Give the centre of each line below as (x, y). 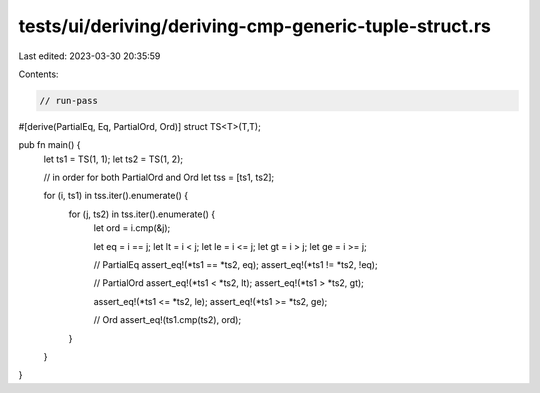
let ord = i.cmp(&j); (132, 228)
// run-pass (69, 100)
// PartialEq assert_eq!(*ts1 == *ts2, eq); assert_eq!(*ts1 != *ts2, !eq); (236, 265)
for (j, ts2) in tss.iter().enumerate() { (142, 214)
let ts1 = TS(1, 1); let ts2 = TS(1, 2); (113, 159)
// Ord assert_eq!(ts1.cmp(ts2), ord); (167, 320)
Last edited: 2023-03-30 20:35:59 (89, 56)
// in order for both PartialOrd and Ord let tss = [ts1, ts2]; (159, 177)
